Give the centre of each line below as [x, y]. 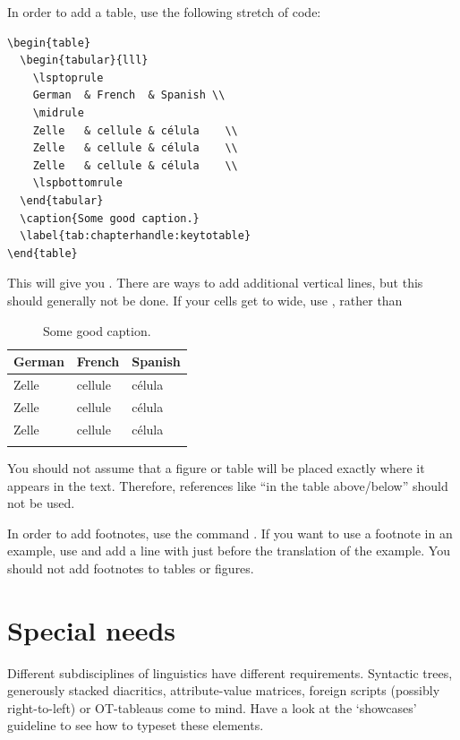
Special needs [91, 629]
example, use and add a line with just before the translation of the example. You [229, 551]
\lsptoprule [68, 77]
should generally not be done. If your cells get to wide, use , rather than [205, 300]
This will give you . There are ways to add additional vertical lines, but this [215, 283]
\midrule [58, 112]
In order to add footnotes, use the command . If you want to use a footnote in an [230, 533]
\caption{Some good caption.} [110, 218]
